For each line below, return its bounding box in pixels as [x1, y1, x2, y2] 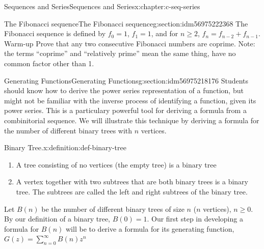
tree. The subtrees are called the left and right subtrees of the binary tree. [16, 186, 248, 197]
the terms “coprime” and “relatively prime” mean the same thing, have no [4, 48, 236, 59]
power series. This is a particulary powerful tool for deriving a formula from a [4, 105, 247, 116]
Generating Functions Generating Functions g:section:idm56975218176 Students [4, 75, 249, 86]
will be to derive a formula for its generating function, [66, 223, 234, 234]
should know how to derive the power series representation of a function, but [4, 85, 244, 96]
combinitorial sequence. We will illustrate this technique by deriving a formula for [4, 115, 259, 125]
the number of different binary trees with [4, 125, 133, 135]
